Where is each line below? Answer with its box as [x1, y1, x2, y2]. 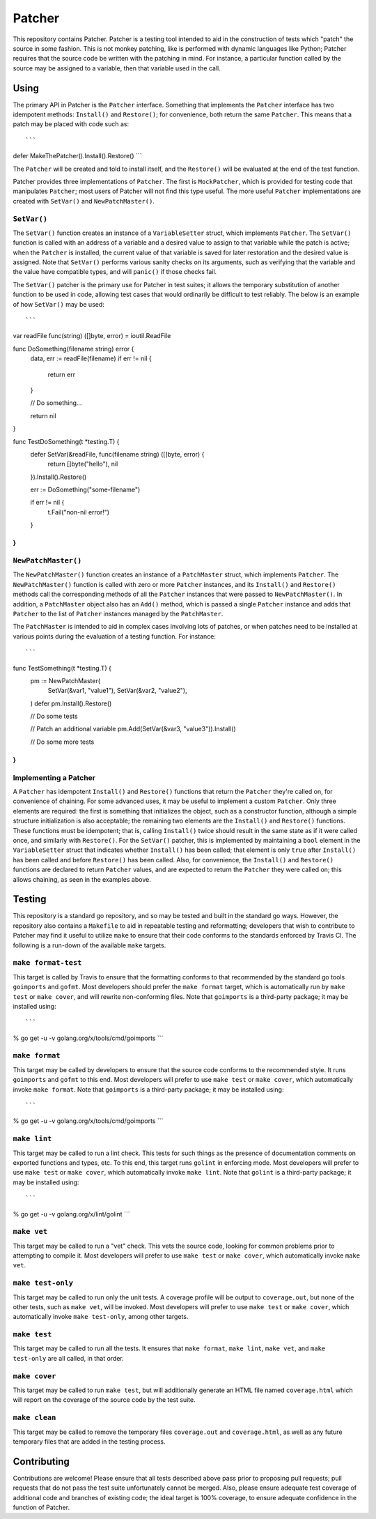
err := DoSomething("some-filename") [30, 485, 141, 494]
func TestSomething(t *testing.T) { [13, 664, 111, 672]
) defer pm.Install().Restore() [30, 699, 112, 708]
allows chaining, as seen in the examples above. [13, 875, 151, 883]
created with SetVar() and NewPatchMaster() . [13, 197, 155, 205]
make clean [13, 1413, 56, 1422]
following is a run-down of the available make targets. [13, 941, 166, 949]
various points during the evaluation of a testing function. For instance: [13, 632, 216, 641]
